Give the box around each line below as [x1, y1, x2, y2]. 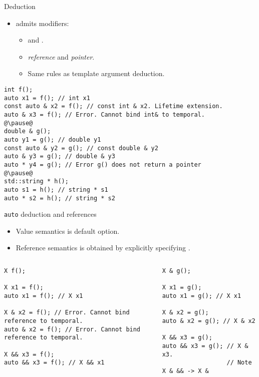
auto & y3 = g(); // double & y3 [4, 153, 115, 160]
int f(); [4, 86, 33, 93]
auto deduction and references [4, 209, 97, 219]
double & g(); [4, 128, 51, 135]
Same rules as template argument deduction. [28, 68, 165, 79]
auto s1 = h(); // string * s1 [4, 186, 108, 193]
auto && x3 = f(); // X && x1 [4, 359, 105, 366]
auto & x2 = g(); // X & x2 [162, 317, 255, 324]
